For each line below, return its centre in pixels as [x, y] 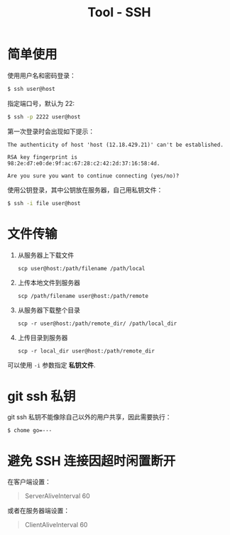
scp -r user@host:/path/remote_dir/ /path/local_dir [97, 324]
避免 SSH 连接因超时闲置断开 [92, 461]
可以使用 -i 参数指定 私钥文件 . [51, 365]
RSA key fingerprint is [43, 157]
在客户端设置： [29, 482]
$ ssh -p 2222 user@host [44, 117]
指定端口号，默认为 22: [41, 103]
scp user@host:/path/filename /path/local [81, 268]
